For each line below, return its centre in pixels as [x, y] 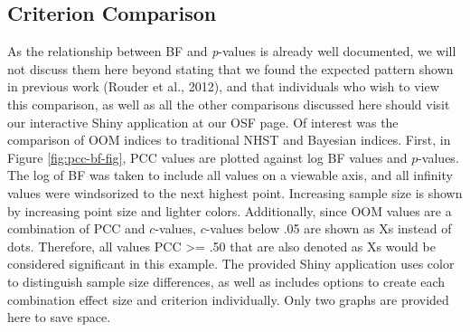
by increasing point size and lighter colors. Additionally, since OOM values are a [230, 210]
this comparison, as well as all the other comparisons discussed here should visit [229, 104]
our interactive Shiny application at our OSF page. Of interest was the [203, 122]
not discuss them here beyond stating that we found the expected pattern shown [230, 68]
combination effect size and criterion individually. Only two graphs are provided [228, 299]
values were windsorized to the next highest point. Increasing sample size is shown [235, 192]
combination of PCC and [76, 228]
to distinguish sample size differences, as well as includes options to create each [226, 281]
